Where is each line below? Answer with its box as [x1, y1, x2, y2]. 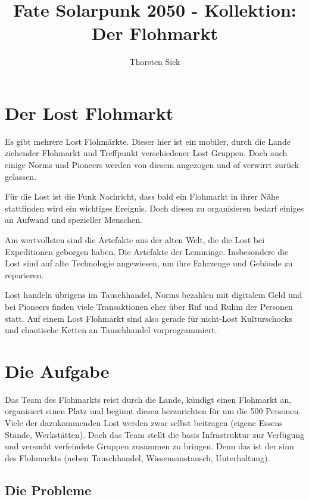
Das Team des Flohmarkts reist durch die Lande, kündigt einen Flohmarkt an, [5, 393, 292, 405]
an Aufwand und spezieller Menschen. [5, 213, 142, 226]
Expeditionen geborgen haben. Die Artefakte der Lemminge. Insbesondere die [5, 245, 289, 257]
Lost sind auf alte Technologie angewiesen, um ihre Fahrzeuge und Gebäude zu [5, 257, 293, 269]
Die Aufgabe [5, 358, 110, 383]
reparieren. [5, 268, 44, 281]
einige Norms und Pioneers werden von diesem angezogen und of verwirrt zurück [5, 159, 299, 171]
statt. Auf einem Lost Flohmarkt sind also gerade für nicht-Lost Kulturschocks [5, 312, 292, 324]
